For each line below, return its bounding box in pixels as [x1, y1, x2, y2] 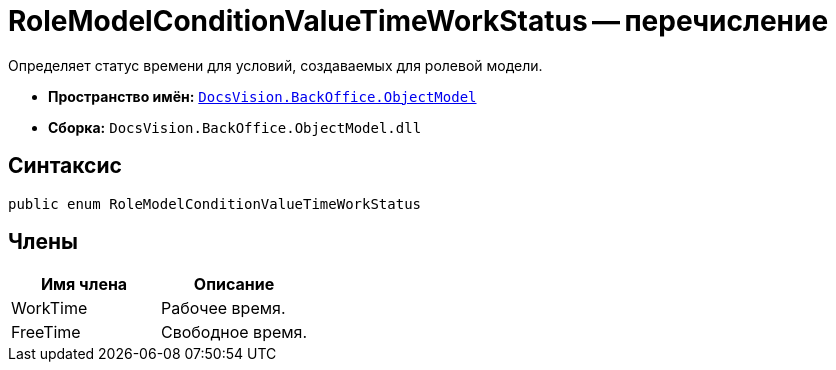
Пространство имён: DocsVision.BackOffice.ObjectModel [48, 87, 477, 105]
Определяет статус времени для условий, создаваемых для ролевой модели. [8, 56, 543, 74]
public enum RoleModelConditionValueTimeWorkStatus [8, 195, 422, 212]
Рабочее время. [161, 298, 286, 319]
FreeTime [11, 322, 81, 343]
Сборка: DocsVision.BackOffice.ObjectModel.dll [48, 118, 422, 136]
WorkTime [11, 298, 88, 319]
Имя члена [40, 274, 128, 295]
